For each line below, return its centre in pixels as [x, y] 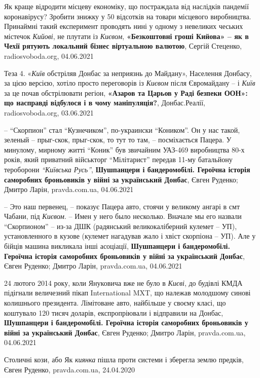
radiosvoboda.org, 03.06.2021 [49, 112]
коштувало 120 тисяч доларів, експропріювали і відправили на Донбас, [114, 312]
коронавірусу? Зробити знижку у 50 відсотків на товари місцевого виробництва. [128, 16]
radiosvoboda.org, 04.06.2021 [49, 55]
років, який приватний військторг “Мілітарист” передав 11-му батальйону [118, 159]
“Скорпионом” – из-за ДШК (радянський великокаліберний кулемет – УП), [121, 226]
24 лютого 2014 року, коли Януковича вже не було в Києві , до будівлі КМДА [123, 282]
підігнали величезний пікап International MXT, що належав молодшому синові [127, 293]
